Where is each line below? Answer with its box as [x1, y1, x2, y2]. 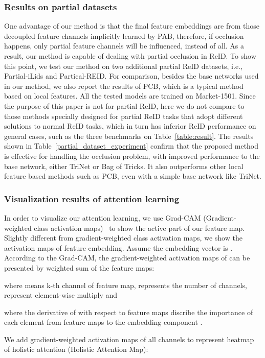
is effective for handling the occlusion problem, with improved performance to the [4, 150, 260, 161]
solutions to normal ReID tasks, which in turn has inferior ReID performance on [4, 121, 256, 131]
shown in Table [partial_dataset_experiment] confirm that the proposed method [4, 140, 259, 151]
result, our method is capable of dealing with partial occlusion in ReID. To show [4, 51, 256, 61]
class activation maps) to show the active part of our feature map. [34, 222, 245, 233]
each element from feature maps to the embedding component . [4, 317, 203, 327]
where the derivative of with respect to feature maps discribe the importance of [4, 306, 253, 317]
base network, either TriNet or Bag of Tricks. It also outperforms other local [4, 160, 244, 171]
